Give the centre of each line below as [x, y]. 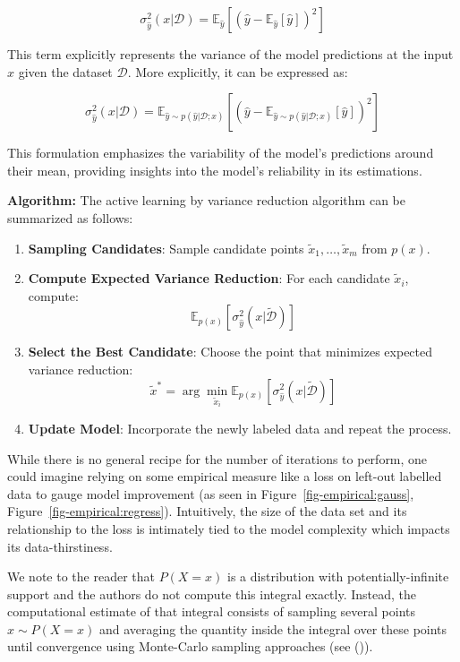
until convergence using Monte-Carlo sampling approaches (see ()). [190, 646]
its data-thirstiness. [60, 546]
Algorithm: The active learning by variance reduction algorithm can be [206, 200]
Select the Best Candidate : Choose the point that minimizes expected [230, 352]
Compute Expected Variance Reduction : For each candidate [209, 278]
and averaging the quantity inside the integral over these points [273, 628]
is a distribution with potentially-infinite [338, 576]
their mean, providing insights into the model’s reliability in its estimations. [215, 170]
